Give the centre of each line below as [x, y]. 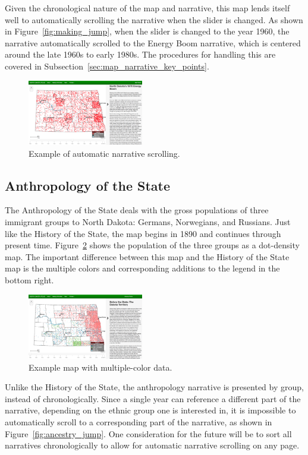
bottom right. [29, 279]
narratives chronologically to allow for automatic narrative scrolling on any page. [152, 445]
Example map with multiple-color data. [100, 367]
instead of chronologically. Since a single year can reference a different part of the [153, 398]
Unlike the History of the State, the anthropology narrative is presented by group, [154, 387]
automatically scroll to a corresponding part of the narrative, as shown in [139, 421]
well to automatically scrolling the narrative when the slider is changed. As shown [154, 19]
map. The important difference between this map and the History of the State [147, 256]
